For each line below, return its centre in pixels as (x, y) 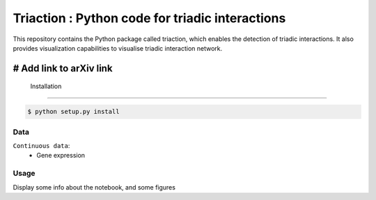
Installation (46, 86)
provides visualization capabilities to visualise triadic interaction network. (118, 48)
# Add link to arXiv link (63, 68)
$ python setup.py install (73, 112)
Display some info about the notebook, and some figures (94, 187)
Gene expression (61, 156)
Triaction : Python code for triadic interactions (149, 18)
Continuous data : (41, 146)
